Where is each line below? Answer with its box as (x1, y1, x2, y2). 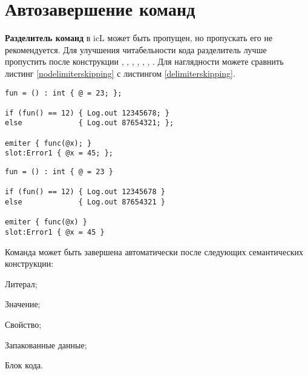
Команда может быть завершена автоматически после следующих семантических (5, 245, 303, 258)
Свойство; (5, 318, 42, 331)
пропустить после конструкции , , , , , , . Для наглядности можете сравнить (5, 55, 284, 68)
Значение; (5, 298, 41, 310)
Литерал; (5, 277, 38, 290)
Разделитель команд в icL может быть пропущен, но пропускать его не (5, 31, 273, 44)
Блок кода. (5, 359, 44, 371)
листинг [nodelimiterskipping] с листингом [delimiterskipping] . (5, 67, 235, 79)
